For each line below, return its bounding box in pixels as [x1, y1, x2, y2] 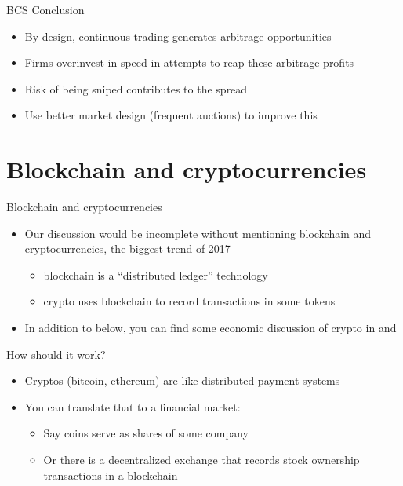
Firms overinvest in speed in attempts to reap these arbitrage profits [24, 54, 354, 71]
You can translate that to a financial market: [24, 398, 241, 415]
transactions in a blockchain [43, 466, 178, 483]
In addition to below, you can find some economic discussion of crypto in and [24, 320, 397, 336]
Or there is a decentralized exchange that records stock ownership [43, 451, 360, 468]
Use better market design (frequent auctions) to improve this [24, 107, 318, 123]
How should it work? [6, 345, 106, 362]
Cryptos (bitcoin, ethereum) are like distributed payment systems [24, 372, 340, 389]
